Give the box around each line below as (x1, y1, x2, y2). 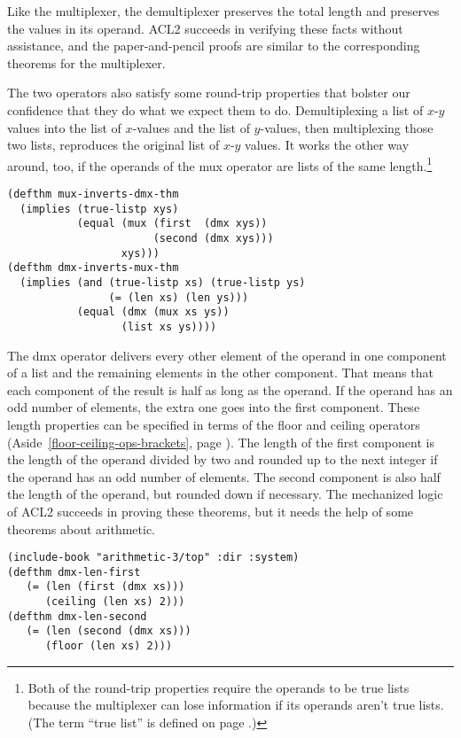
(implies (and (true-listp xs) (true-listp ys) (20, 276, 306, 289)
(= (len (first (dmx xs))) (26, 580, 185, 594)
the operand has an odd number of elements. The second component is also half (7, 467, 441, 486)
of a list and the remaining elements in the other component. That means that (7, 363, 434, 382)
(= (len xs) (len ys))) (108, 291, 249, 304)
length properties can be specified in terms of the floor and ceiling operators (7, 415, 420, 433)
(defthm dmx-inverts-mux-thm (7, 261, 179, 275)
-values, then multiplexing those (260, 118, 434, 136)
